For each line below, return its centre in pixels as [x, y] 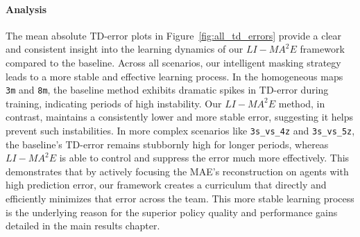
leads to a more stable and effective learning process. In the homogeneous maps [174, 76]
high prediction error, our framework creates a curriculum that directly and [166, 185]
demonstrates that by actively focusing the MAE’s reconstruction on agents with [177, 171]
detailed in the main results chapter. [83, 226]
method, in [302, 103]
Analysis [26, 9]
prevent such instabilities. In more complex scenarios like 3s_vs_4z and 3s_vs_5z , [180, 131]
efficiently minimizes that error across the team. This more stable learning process [180, 199]
